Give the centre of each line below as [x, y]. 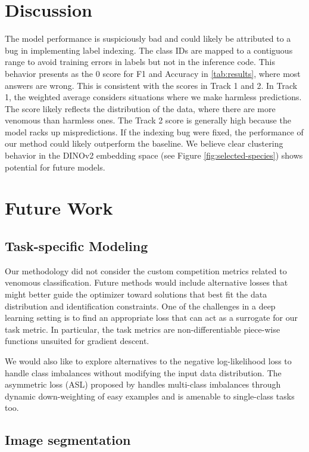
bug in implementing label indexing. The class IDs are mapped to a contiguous [149, 50]
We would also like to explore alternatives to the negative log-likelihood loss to [148, 360]
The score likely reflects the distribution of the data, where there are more [140, 108]
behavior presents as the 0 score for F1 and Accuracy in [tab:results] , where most [153, 73]
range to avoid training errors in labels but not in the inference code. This [140, 62]
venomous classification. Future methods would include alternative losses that [146, 282]
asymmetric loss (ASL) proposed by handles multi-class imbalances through [143, 384]
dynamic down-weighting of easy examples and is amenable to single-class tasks [150, 396]
